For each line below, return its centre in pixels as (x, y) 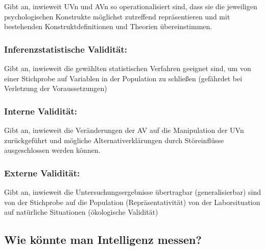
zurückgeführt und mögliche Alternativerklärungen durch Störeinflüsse (114, 140)
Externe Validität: (42, 173)
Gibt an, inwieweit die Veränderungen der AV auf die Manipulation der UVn (124, 130)
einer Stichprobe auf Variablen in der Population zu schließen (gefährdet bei (123, 78)
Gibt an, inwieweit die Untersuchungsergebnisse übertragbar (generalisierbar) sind (132, 192)
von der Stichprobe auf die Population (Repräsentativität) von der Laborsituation (132, 202)
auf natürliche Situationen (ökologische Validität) (81, 212)
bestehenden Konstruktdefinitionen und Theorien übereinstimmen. (108, 26)
